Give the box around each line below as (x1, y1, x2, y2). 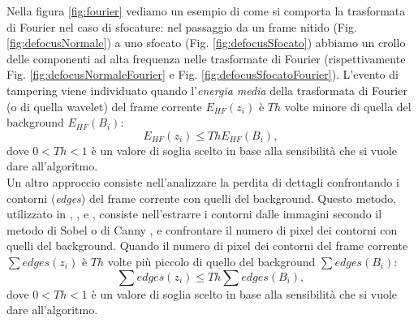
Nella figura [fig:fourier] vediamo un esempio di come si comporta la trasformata (6, 2, 406, 19)
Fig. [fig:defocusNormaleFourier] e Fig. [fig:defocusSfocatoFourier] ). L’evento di (6, 66, 399, 83)
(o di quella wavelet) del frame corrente (6, 97, 202, 114)
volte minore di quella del (284, 97, 412, 114)
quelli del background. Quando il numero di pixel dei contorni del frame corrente (6, 237, 408, 254)
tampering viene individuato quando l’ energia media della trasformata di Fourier (6, 81, 407, 98)
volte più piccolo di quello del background (107, 252, 316, 269)
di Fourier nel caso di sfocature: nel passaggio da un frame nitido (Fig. (6, 18, 357, 35)
